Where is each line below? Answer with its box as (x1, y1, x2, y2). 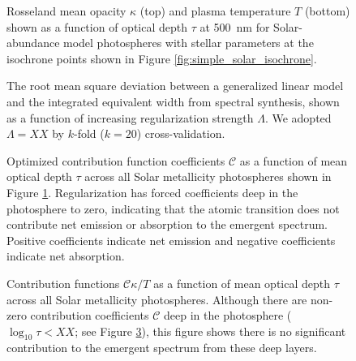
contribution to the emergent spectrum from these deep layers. (6, 339, 317, 356)
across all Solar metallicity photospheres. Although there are (6, 290, 307, 307)
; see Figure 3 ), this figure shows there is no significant (75, 322, 346, 339)
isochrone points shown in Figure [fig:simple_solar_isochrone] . (6, 49, 317, 67)
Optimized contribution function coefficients (6, 152, 225, 169)
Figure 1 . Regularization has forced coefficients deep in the (6, 183, 298, 200)
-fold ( (73, 125, 105, 142)
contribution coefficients (30, 307, 149, 324)
